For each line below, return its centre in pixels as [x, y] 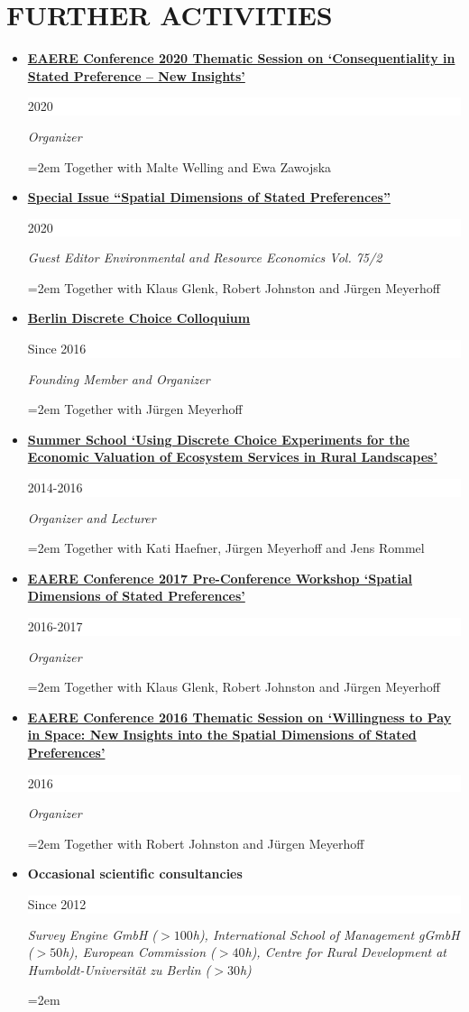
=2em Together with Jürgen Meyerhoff [135, 409]
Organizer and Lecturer [92, 517]
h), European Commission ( [139, 952]
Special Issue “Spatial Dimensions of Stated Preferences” [209, 197]
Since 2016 [57, 349]
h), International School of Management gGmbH [326, 934]
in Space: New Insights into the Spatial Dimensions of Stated [222, 735]
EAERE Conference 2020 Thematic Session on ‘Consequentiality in [241, 58]
